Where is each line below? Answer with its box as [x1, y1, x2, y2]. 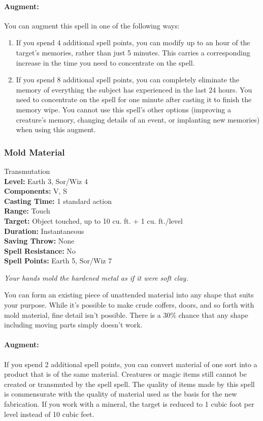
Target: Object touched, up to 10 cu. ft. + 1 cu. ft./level [4, 215, 183, 226]
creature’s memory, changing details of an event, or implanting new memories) [16, 114, 260, 125]
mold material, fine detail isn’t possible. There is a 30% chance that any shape [4, 309, 248, 320]
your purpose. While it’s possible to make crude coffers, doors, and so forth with [4, 299, 254, 310]
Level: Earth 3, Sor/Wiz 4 [4, 175, 88, 186]
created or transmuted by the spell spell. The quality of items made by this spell [4, 378, 255, 389]
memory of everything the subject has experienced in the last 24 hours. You [16, 84, 252, 95]
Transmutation [4, 165, 50, 176]
